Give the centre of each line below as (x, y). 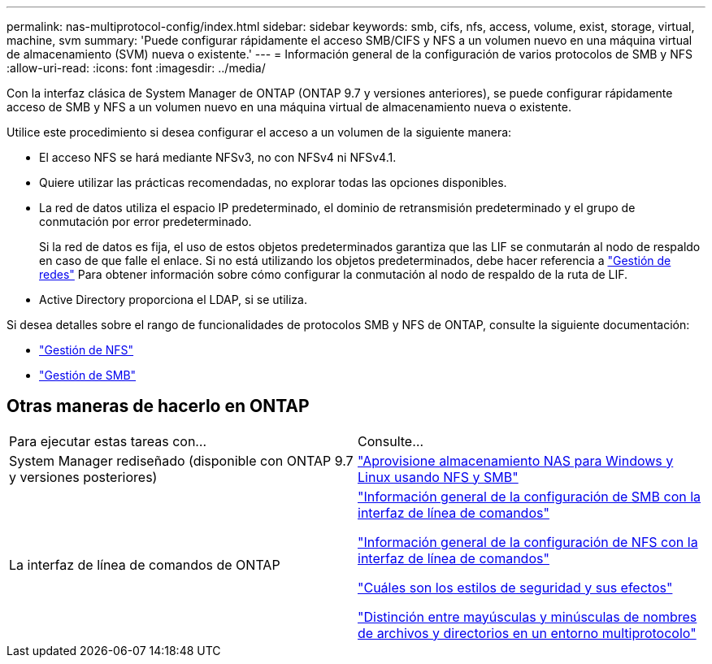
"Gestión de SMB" (88, 375)
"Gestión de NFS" (87, 350)
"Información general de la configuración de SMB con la (530, 496)
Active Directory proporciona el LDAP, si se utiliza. (173, 299)
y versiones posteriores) (83, 477)
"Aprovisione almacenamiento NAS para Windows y (516, 460)
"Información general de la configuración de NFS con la (528, 542)
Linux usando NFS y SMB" (438, 477)
